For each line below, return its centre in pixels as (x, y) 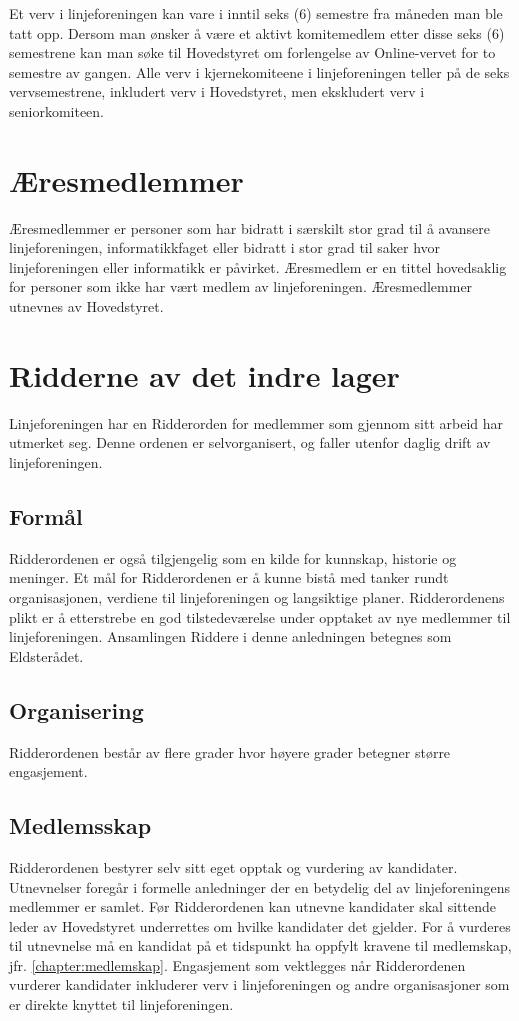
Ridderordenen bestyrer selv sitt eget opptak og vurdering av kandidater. (233, 866)
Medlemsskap (80, 825)
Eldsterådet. (46, 655)
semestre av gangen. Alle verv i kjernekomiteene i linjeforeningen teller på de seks (259, 71)
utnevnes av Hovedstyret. (86, 306)
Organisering (76, 709)
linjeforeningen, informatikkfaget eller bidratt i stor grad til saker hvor (225, 247)
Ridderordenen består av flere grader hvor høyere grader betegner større (230, 751)
